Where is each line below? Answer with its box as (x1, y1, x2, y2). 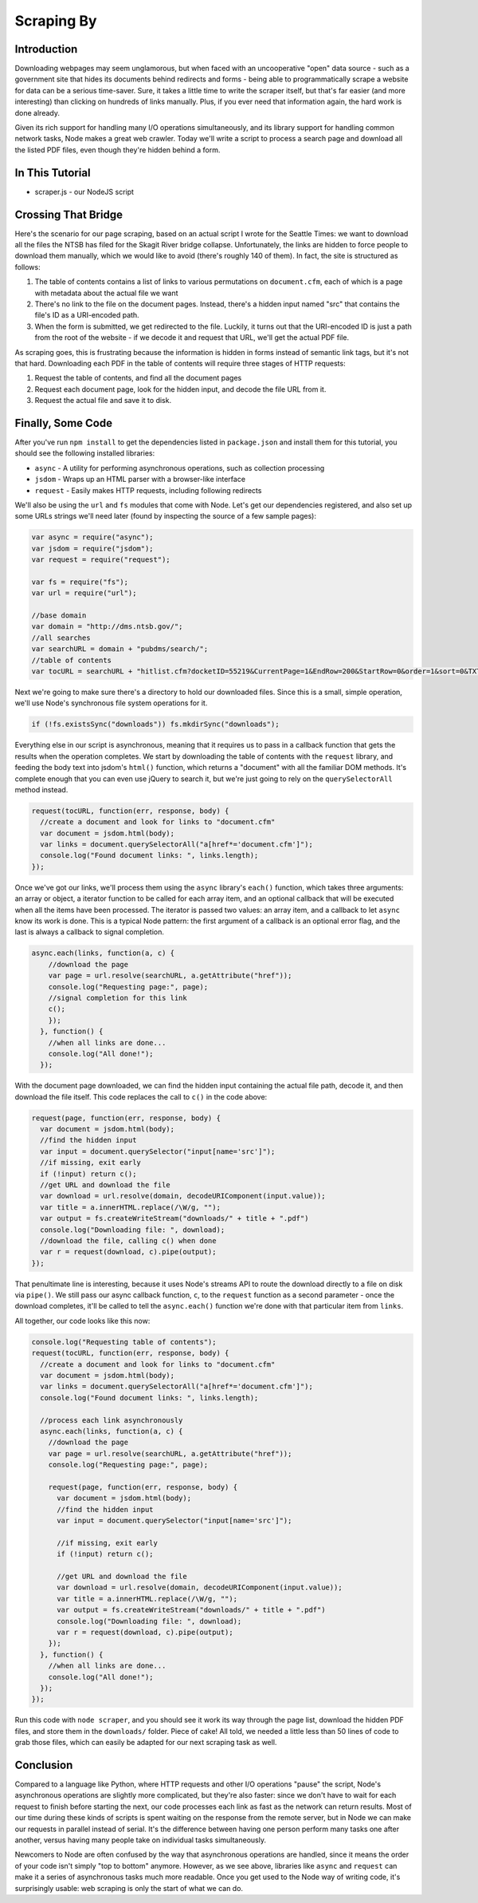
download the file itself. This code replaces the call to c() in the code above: (14, 1092, 268, 1101)
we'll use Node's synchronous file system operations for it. (14, 698, 208, 708)
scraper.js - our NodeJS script (34, 187, 135, 196)
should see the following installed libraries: (14, 448, 155, 458)
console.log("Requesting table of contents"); (31, 1337, 217, 1346)
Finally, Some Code (14, 416, 113, 430)
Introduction (14, 42, 78, 56)
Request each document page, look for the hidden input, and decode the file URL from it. (34, 384, 327, 394)
